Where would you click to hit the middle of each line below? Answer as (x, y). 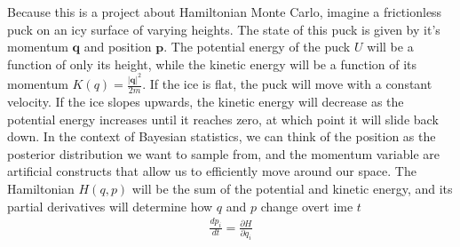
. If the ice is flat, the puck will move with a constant (287, 84)
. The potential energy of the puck (257, 47)
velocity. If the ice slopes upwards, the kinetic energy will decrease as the (206, 102)
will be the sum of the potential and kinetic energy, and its (292, 189)
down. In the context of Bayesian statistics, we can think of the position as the (222, 136)
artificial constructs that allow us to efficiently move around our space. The (212, 171)
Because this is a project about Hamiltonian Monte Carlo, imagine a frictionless (225, 12)
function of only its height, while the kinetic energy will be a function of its (212, 64)
